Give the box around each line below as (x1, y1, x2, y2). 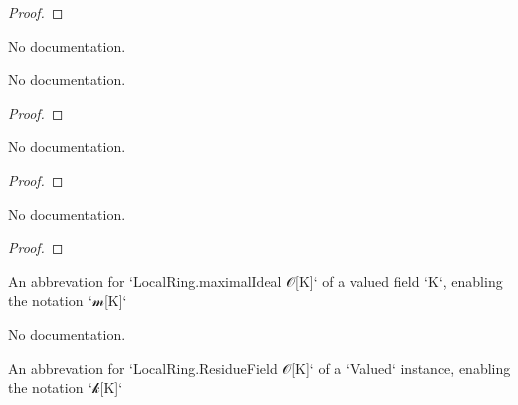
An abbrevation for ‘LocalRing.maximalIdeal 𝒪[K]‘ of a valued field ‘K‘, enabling (8, 270, 503, 291)
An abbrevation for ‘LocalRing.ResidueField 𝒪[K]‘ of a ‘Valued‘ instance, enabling (8, 357, 511, 378)
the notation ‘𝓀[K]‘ (8, 377, 123, 398)
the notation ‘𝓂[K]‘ (8, 290, 127, 311)
